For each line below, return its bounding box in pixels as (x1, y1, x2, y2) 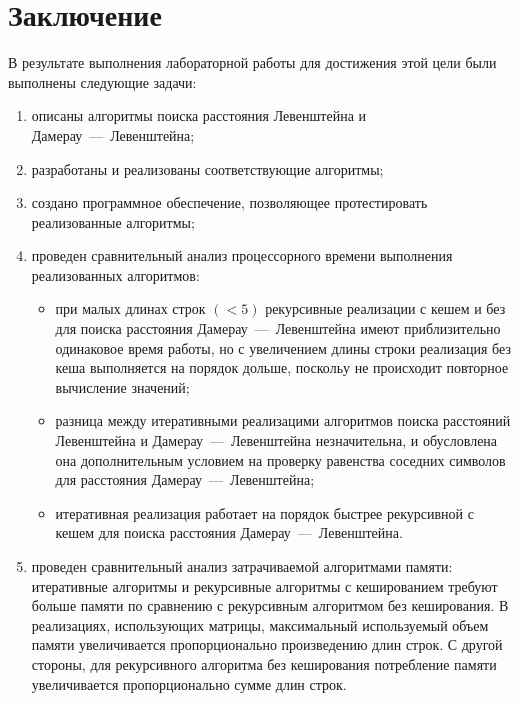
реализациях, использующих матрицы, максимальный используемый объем (31, 614, 489, 635)
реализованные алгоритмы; (31, 211, 195, 232)
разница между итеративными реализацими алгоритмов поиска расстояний (55, 410, 511, 431)
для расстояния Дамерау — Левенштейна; (55, 469, 315, 490)
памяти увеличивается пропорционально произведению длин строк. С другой (31, 634, 503, 655)
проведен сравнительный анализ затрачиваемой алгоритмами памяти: (31, 556, 453, 576)
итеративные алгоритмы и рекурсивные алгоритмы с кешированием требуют (31, 575, 498, 596)
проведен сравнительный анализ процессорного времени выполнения (31, 245, 453, 266)
